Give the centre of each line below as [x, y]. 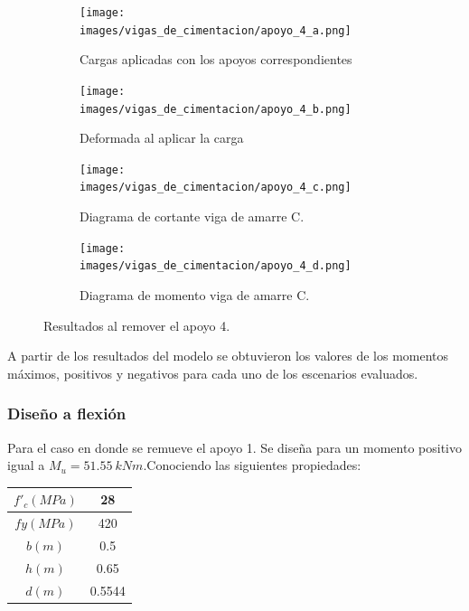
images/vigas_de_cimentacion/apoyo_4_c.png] [216, 188]
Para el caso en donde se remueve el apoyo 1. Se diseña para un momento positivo [235, 447]
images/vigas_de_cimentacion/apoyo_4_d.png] [216, 266]
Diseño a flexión [67, 414]
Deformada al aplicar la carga [162, 138]
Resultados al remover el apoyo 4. [137, 325]
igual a [26, 465]
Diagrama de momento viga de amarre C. [195, 295]
